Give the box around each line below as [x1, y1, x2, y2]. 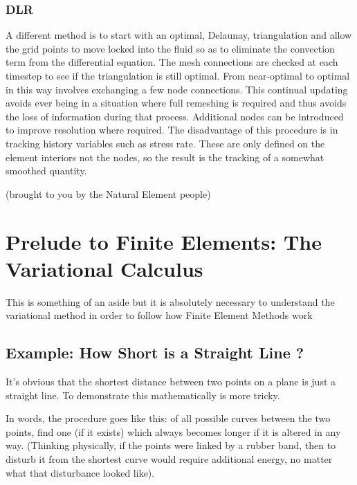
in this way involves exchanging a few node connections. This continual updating [6, 82, 348, 96]
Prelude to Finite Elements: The [6, 227, 322, 255]
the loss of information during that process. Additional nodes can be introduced [6, 109, 344, 123]
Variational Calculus [6, 254, 203, 282]
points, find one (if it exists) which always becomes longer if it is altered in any [6, 424, 341, 439]
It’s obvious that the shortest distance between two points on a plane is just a [6, 374, 336, 389]
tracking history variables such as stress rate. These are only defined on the [6, 136, 325, 150]
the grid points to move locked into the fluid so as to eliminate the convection [6, 41, 335, 55]
